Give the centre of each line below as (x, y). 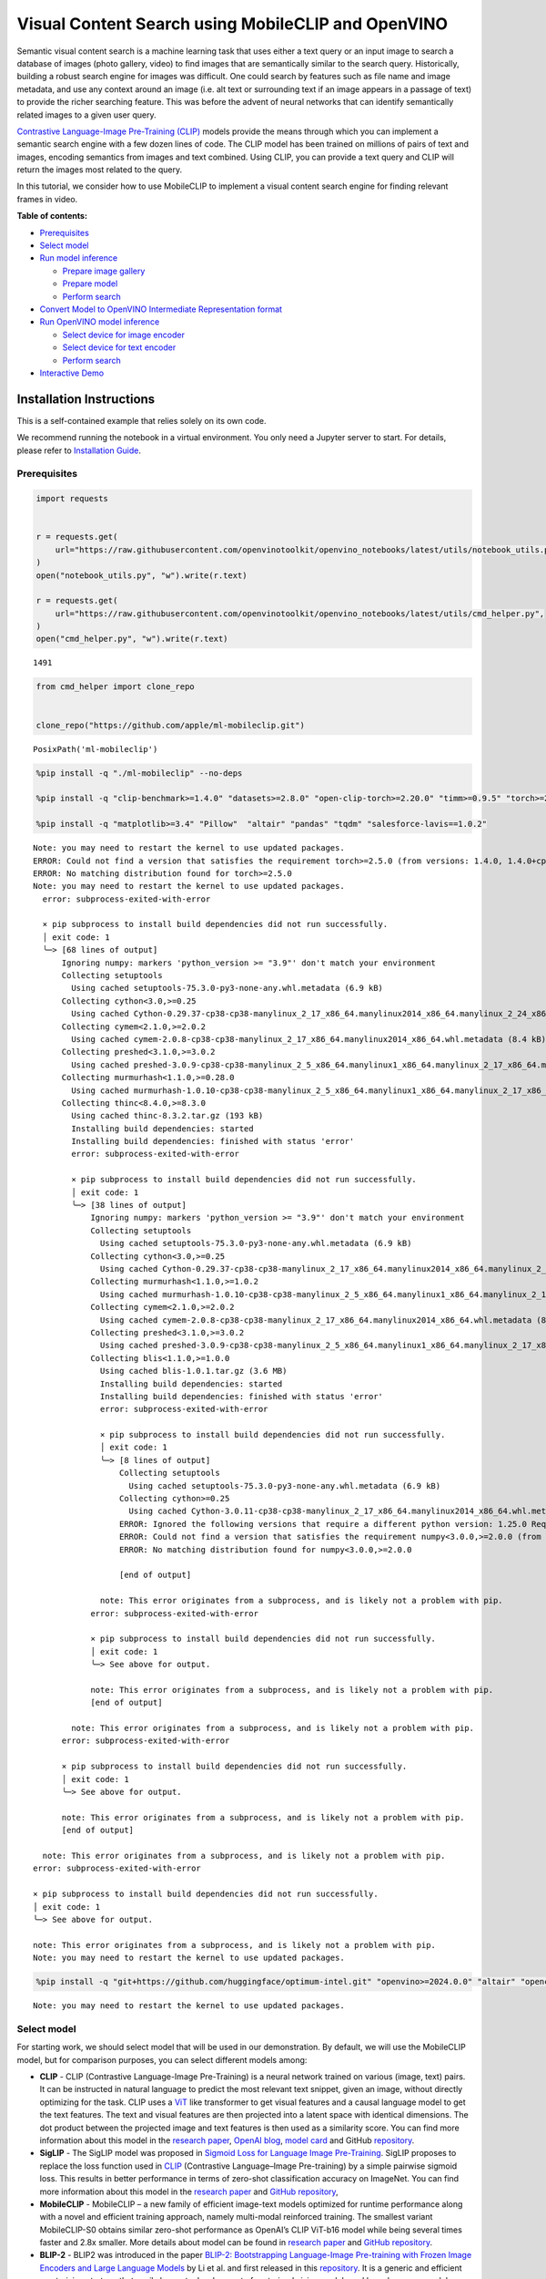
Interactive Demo (72, 373)
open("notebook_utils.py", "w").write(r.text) (142, 575)
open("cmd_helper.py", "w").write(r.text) (132, 639)
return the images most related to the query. (99, 170)
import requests (72, 499)
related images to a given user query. (86, 115)
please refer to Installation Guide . (79, 450)
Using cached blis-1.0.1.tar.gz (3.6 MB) (194, 1371)
